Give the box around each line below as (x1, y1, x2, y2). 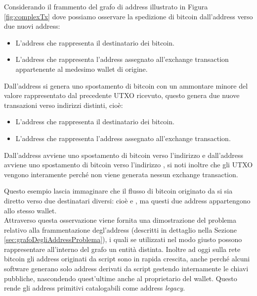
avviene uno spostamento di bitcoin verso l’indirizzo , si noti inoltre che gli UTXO (4, 159, 253, 170)
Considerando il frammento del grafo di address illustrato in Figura (4, 1, 208, 11)
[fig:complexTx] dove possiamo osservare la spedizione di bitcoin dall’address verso (4, 11, 253, 21)
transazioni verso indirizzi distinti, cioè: (4, 99, 123, 110)
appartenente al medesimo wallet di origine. (15, 63, 148, 74)
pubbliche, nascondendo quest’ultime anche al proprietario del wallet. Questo (4, 273, 237, 283)
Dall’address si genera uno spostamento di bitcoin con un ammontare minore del (4, 80, 248, 91)
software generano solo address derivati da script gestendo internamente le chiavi (4, 263, 249, 274)
